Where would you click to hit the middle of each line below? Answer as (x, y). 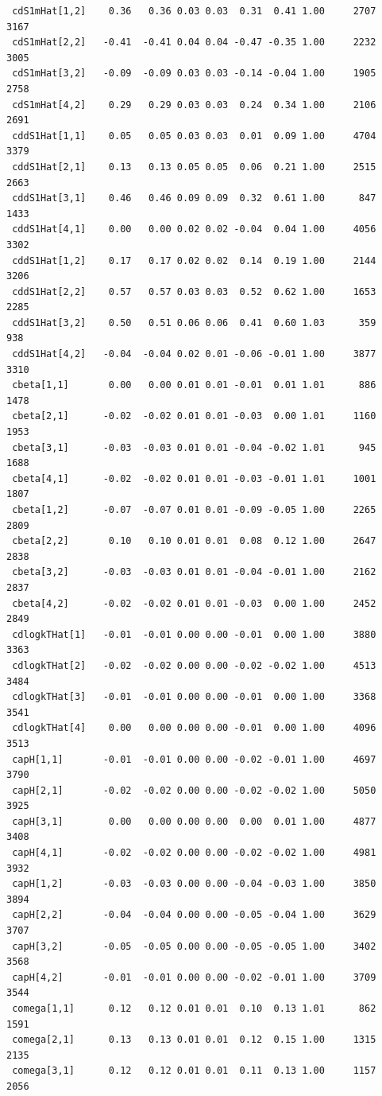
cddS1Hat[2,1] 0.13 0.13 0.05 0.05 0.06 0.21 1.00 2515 (194, 167)
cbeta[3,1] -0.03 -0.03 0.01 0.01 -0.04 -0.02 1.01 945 (194, 447)
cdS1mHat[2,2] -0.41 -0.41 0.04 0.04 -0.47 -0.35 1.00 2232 (194, 43)
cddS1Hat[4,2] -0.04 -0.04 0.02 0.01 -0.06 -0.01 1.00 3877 (194, 354)
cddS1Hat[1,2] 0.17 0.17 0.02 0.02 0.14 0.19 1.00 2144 (194, 260)
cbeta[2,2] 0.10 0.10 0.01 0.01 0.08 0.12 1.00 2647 (194, 541)
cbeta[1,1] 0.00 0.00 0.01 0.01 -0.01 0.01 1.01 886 (194, 385)
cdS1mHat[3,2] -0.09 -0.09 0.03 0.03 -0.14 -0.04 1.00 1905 (194, 74)
